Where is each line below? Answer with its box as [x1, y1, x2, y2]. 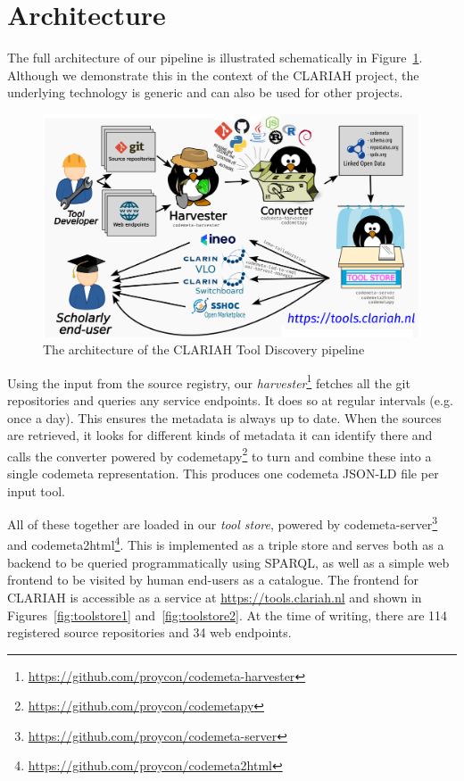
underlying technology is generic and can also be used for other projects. [7, 83, 403, 102]
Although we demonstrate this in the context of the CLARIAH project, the [7, 65, 419, 84]
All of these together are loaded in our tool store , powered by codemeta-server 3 [7, 512, 438, 533]
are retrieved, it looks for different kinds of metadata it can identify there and [7, 426, 433, 445]
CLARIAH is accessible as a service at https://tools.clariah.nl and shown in [7, 587, 422, 606]
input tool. [7, 481, 65, 500]
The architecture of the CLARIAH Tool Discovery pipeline [43, 340, 365, 359]
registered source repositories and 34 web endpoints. [7, 623, 292, 642]
